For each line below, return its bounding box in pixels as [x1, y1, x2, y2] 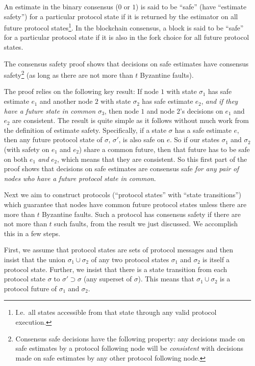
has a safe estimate [175, 124, 232, 135]
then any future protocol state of [4, 134, 102, 145]
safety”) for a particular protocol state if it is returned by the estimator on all [4, 11, 238, 21]
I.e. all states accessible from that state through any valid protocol [15, 307, 217, 317]
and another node [39, 96, 93, 106]
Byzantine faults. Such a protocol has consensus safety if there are [42, 209, 241, 219]
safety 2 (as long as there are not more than [4, 68, 133, 80]
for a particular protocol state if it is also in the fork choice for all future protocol [4, 32, 249, 42]
